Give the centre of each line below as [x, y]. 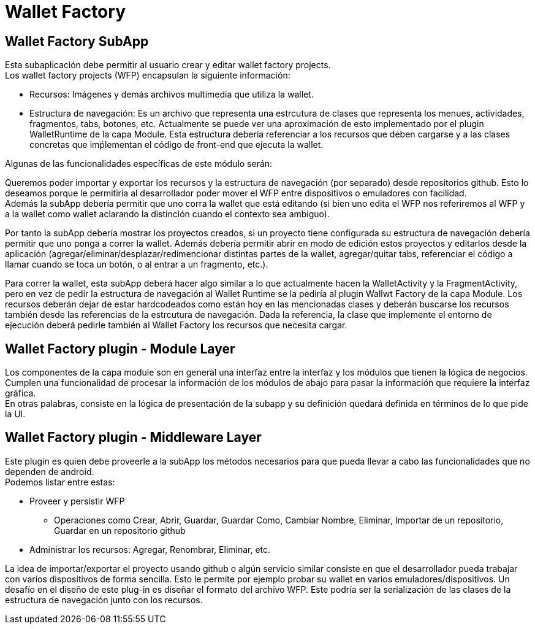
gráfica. [21, 393]
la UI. [15, 414]
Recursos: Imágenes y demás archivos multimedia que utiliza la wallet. [172, 95]
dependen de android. [50, 471]
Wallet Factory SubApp [77, 41]
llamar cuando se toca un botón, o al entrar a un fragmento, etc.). [137, 264]
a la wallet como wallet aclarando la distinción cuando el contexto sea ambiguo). [167, 214]
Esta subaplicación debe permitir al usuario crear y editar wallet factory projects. [168, 65]
